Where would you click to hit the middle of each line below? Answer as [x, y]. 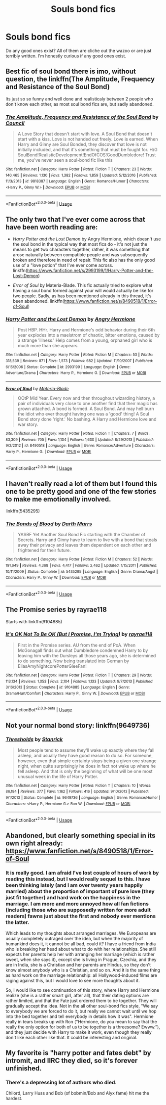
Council [15, 123]
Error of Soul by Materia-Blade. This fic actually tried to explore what [83, 285]
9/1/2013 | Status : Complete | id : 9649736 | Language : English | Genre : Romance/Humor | [83, 798]
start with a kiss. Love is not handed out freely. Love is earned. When [88, 139]
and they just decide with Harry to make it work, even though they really [79, 1032]
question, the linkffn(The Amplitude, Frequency [80, 79]
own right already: [34, 844]
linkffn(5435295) [23, 511]
